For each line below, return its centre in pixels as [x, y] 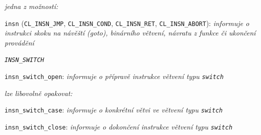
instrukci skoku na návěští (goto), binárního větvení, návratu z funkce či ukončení [130, 33]
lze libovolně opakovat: [38, 93]
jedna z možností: [31, 6]
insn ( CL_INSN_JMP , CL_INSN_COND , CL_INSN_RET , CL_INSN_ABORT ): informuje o [127, 23]
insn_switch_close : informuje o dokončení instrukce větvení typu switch [119, 126]
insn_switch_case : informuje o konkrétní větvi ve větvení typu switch [114, 110]
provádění [19, 42]
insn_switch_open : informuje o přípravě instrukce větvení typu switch [114, 76]
